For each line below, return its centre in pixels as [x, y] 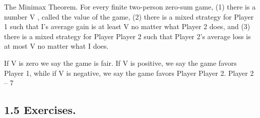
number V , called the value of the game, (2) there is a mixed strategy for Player [129, 16]
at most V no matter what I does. [56, 46]
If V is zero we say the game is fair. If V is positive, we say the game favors [120, 63]
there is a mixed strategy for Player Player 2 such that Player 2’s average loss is [127, 36]
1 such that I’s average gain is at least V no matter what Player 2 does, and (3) [127, 26]
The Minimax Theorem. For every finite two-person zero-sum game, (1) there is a [130, 7]
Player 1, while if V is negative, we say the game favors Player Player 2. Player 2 [129, 73]
